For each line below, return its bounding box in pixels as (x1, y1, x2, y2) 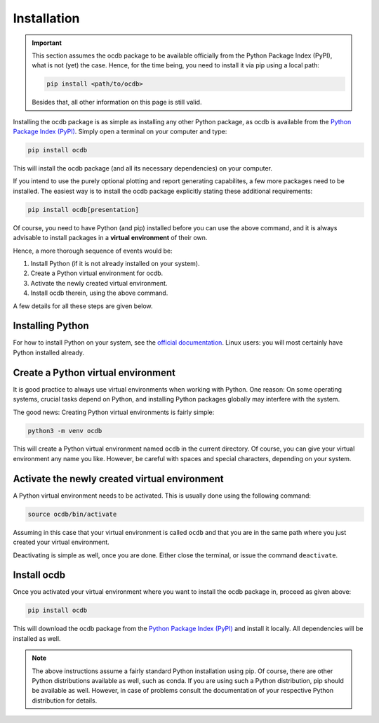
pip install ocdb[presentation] (27, 206, 140, 213)
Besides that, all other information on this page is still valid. (32, 98, 202, 107)
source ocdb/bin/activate (27, 510, 117, 518)
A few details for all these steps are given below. (13, 302, 154, 310)
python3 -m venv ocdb (27, 427, 102, 435)
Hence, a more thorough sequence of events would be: (13, 246, 173, 255)
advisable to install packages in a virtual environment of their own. (13, 234, 208, 242)
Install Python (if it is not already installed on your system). (30, 259, 200, 267)
